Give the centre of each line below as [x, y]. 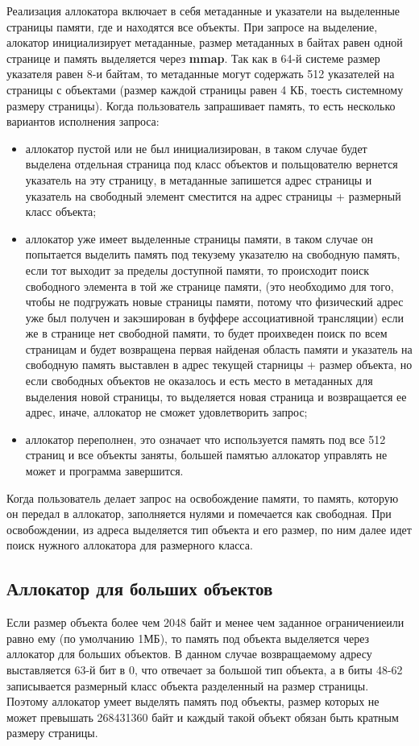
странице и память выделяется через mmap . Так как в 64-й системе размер [193, 58]
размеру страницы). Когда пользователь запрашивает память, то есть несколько [201, 105]
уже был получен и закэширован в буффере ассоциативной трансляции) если [214, 317]
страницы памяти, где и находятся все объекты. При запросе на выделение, [192, 26]
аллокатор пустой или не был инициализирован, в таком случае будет [196, 148]
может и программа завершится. [104, 471]
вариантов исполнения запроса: [83, 121]
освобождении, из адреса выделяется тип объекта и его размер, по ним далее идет [209, 529]
